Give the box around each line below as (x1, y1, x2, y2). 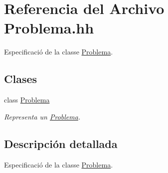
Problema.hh (4, 17, 94, 38)
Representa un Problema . (4, 111, 81, 121)
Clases (4, 71, 37, 86)
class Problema (4, 94, 50, 105)
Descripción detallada (4, 135, 118, 151)
